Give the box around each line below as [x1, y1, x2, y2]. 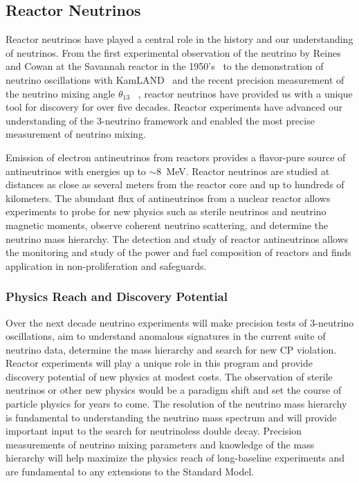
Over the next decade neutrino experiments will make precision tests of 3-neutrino [6, 315, 354, 329]
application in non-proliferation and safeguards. [6, 258, 207, 273]
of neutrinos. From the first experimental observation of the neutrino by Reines [6, 45, 341, 60]
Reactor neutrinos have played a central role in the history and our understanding [6, 32, 353, 46]
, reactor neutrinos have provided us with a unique [138, 86, 353, 100]
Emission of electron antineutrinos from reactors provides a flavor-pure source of [6, 149, 346, 164]
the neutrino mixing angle [6, 86, 116, 100]
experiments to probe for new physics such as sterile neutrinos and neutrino [6, 204, 326, 219]
